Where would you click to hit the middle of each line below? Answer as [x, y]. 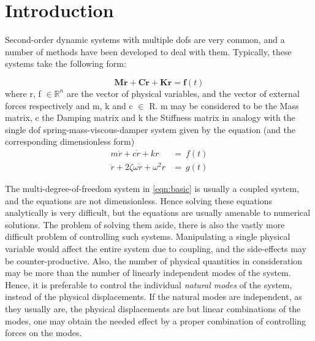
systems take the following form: [66, 63]
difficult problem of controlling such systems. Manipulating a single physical [148, 236]
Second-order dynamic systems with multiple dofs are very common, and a [145, 40]
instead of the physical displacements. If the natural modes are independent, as [154, 297]
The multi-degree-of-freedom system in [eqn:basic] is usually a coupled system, [152, 189]
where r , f [23, 93]
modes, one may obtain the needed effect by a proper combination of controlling [155, 320]
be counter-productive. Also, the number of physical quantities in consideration [154, 260]
